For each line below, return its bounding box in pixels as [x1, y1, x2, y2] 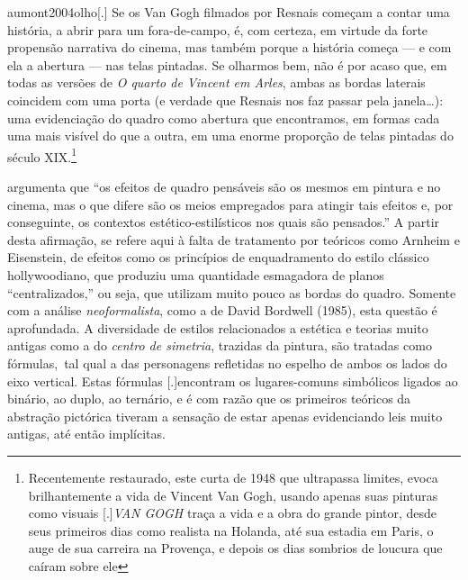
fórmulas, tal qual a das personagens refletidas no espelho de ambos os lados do [7, 353, 447, 372]
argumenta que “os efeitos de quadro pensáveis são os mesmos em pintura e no [7, 177, 441, 195]
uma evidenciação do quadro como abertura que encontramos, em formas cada [7, 108, 440, 127]
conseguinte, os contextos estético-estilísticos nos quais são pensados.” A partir [7, 213, 440, 231]
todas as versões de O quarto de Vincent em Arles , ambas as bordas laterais [7, 73, 426, 92]
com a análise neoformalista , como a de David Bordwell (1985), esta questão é [7, 301, 437, 320]
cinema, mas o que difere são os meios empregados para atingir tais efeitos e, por [7, 195, 454, 213]
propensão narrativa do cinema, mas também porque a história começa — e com [7, 38, 452, 57]
